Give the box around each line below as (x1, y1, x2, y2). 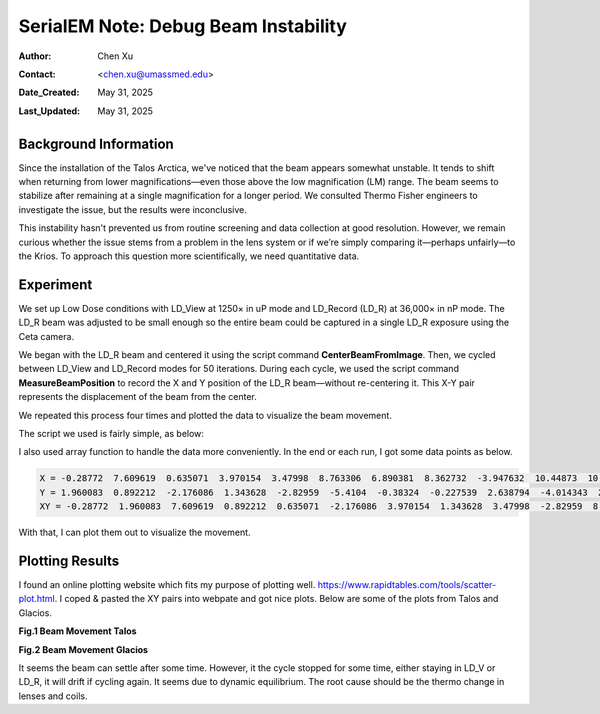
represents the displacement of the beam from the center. (18, 391, 257, 403)
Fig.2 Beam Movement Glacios (18, 643, 149, 655)
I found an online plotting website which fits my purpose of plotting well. (18, 579, 316, 591)
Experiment (18, 276, 93, 293)
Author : (18, 50, 52, 62)
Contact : (18, 68, 57, 80)
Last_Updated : (18, 105, 80, 117)
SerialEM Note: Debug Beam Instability (18, 15, 347, 37)
